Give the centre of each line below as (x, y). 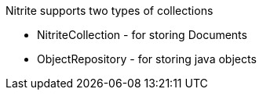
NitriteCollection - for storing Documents (142, 35)
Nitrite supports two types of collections (110, 11)
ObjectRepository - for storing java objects (147, 59)
